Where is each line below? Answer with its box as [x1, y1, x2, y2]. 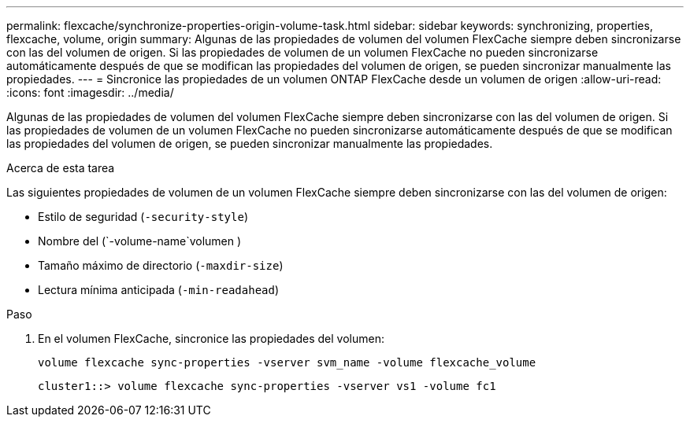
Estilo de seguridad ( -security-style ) [38, 210, 248, 223]
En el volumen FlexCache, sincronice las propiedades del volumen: [38, 332, 384, 345]
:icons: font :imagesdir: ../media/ [6, 86, 174, 99]
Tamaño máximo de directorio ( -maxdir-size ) [38, 259, 284, 272]
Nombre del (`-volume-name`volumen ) [38, 234, 242, 248]
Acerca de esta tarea [6, 161, 115, 175]
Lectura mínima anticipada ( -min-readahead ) [38, 283, 280, 296]
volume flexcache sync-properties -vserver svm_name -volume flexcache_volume [38, 356, 536, 369]
